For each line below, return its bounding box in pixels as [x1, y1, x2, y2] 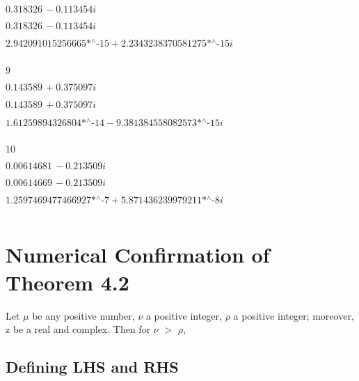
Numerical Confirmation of [6, 240, 270, 269]
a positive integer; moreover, [233, 308, 354, 322]
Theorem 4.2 [6, 267, 129, 296]
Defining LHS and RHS [6, 356, 179, 378]
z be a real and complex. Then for [6, 322, 151, 336]
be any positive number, [32, 308, 135, 322]
